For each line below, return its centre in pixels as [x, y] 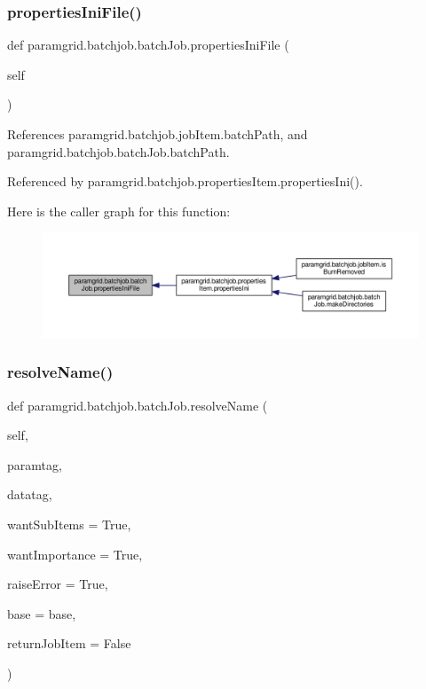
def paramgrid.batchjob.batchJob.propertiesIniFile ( [148, 45]
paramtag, [35, 464]
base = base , [42, 613]
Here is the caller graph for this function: [119, 211]
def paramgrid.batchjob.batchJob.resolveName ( [138, 405]
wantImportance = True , [75, 554]
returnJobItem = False [69, 643]
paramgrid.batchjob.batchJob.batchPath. [118, 151]
